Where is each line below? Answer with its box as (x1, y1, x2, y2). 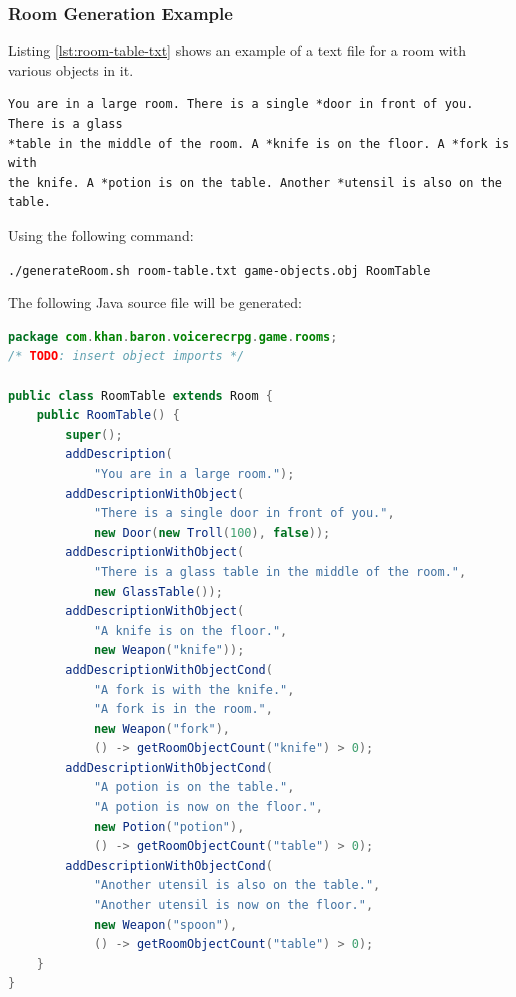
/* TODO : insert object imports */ (8, 349, 245, 364)
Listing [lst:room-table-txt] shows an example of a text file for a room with (8, 40, 466, 61)
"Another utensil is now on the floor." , (93, 898, 374, 913)
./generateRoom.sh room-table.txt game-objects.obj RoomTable (8, 263, 431, 278)
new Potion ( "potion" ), (93, 819, 245, 834)
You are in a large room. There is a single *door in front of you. (8, 97, 474, 112)
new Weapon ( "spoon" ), (93, 917, 238, 932)
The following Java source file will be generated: (8, 292, 302, 313)
